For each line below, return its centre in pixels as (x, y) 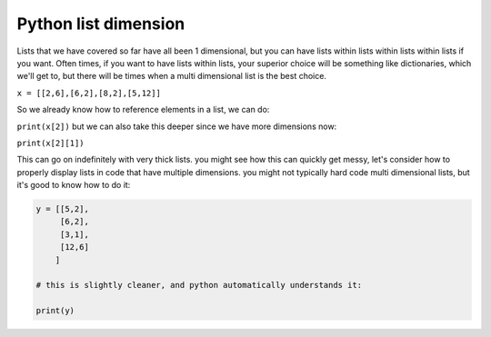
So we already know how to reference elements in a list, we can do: (143, 110)
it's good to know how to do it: (74, 185)
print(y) (55, 311)
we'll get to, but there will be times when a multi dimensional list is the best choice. (172, 76)
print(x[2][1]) (51, 143)
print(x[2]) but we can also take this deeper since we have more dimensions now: (177, 126)
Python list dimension (101, 24)
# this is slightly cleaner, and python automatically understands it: (199, 285)
